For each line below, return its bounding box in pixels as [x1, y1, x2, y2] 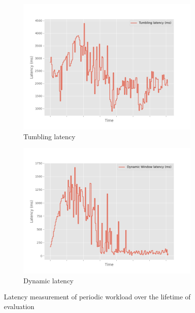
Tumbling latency [23, 131, 75, 141]
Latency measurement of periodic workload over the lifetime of [4, 292, 191, 302]
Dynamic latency [23, 275, 74, 285]
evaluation [4, 301, 35, 311]
